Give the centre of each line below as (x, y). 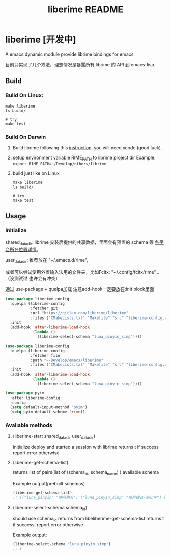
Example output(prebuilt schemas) (49, 484)
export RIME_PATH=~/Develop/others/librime (60, 164)
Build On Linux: (24, 95)
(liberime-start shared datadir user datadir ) (54, 437)
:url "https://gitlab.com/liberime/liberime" (79, 313)
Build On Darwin (26, 137)
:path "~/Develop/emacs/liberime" (67, 360)
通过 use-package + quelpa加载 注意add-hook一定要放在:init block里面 (80, 289)
